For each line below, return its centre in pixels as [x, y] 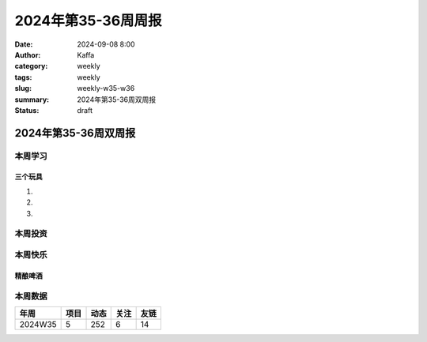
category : [31, 66]
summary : [32, 100]
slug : [23, 88]
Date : [24, 44]
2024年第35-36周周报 [88, 21]
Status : [27, 110]
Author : [28, 54]
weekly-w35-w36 [106, 88]
